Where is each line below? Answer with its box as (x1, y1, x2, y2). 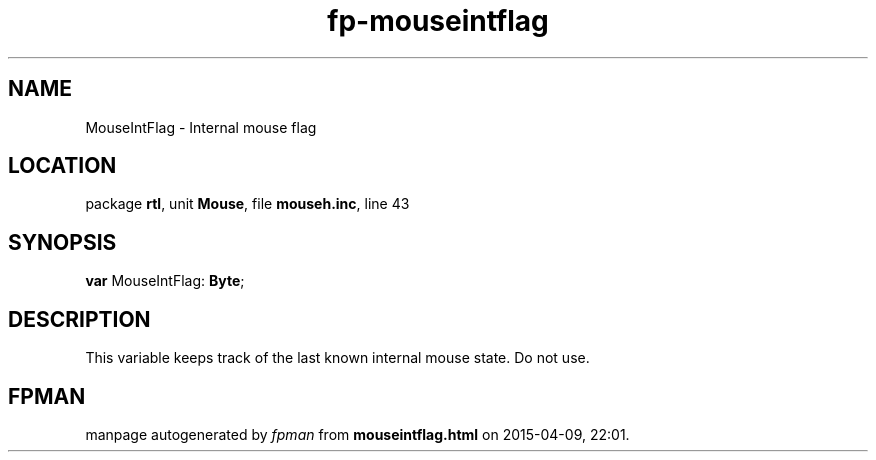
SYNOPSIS (8, 229, 117, 255)
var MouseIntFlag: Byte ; (85, 272, 245, 290)
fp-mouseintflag (327, 4, 549, 38)
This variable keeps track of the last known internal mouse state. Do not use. (85, 349, 590, 367)
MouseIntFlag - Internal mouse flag (85, 118, 317, 136)
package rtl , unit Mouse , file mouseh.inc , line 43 (85, 195, 410, 213)
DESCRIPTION (8, 306, 151, 332)
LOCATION (8, 153, 117, 179)
